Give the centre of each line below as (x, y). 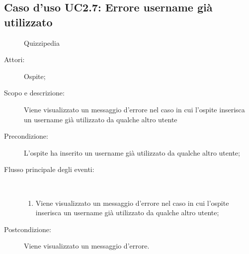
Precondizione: (26, 136)
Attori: (14, 59)
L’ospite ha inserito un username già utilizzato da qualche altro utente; (132, 152)
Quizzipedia (42, 42)
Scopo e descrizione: (34, 93)
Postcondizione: (28, 229)
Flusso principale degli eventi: (49, 169)
